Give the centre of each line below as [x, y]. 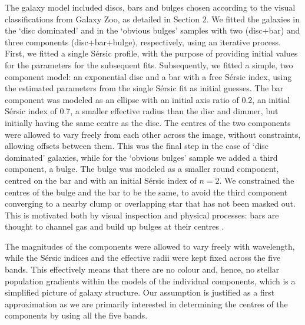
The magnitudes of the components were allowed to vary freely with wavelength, [150, 246]
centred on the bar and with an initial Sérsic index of [101, 180]
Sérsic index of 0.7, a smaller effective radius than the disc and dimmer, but [142, 111]
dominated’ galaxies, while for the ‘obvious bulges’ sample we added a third [141, 157]
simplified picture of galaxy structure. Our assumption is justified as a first [140, 292]
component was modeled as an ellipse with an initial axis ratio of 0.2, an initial [147, 99]
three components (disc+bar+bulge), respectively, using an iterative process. [143, 42]
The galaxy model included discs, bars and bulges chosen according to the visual [150, 7]
